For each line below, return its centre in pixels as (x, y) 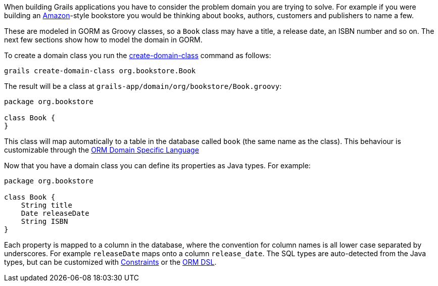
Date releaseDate (55, 213)
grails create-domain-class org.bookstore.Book (100, 71)
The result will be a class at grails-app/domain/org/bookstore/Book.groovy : (143, 86)
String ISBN (44, 221)
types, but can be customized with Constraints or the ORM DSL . (110, 262)
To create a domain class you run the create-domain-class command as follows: (138, 55)
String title (46, 205)
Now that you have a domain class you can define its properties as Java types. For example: (157, 165)
